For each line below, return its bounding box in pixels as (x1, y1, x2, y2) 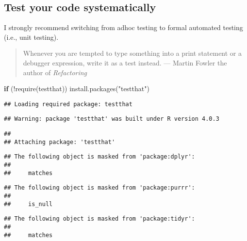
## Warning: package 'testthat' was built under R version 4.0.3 (4, 115, 219, 123)
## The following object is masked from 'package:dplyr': (4, 153, 195, 161)
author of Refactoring (23, 67, 87, 77)
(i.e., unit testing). (4, 32, 59, 42)
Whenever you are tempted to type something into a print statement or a (23, 48, 242, 58)
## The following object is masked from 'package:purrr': (4, 184, 195, 192)
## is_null (4, 200, 53, 208)
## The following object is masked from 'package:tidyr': (4, 215, 195, 223)
